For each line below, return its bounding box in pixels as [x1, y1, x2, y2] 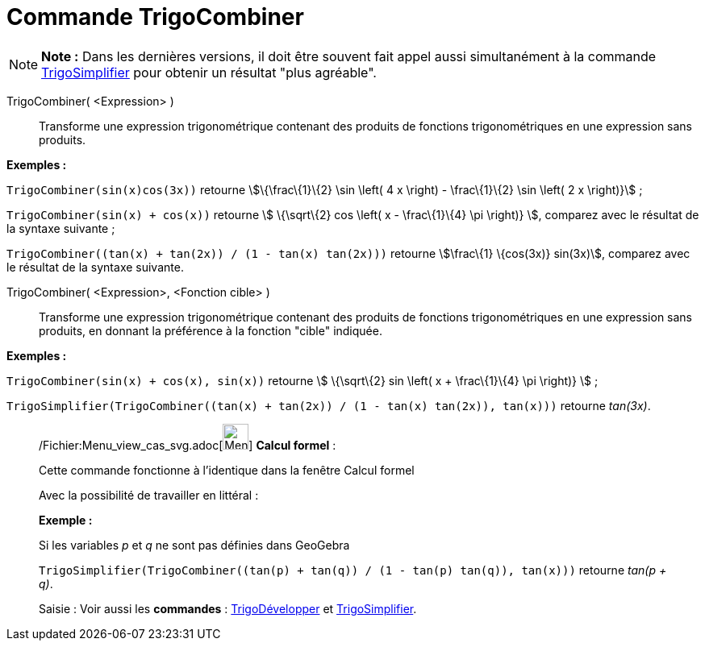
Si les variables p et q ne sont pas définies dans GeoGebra [39, 537, 350, 552]
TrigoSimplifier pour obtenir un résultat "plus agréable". [41, 64, 377, 81]
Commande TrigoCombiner [6, 3, 304, 31]
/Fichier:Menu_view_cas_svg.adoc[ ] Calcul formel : [39, 438, 336, 452]
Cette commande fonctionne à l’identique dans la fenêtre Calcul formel [39, 462, 415, 477]
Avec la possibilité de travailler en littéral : [39, 487, 259, 502]
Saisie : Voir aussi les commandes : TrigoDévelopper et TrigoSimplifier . [39, 601, 417, 616]
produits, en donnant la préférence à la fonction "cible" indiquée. [39, 323, 382, 338]
